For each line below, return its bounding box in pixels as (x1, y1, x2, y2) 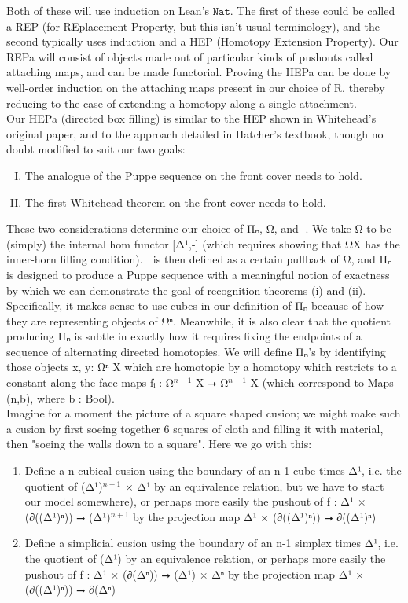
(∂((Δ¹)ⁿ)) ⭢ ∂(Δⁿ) (24, 581, 116, 597)
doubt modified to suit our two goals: (6, 141, 186, 157)
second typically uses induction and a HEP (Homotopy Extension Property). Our (6, 33, 399, 50)
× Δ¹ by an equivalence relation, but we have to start (124, 477, 384, 494)
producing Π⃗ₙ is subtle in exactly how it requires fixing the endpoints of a (6, 328, 362, 344)
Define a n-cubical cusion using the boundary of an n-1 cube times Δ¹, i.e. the (24, 462, 402, 479)
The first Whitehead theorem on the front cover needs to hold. (24, 193, 326, 210)
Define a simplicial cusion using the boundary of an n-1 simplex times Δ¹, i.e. (24, 535, 399, 551)
